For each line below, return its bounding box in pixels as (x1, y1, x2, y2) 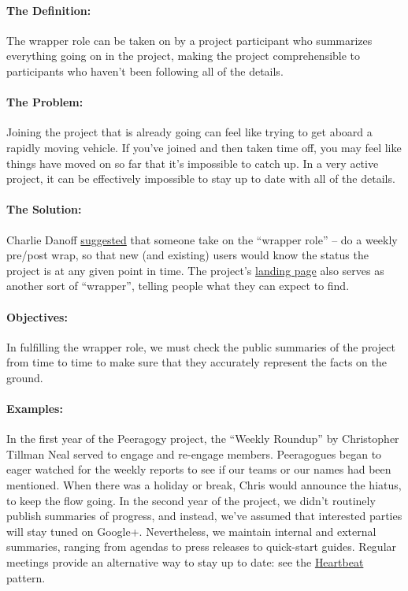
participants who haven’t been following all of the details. (6, 62, 284, 79)
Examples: (6, 400, 63, 417)
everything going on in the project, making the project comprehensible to (6, 47, 361, 64)
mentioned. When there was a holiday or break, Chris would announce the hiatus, (6, 477, 402, 493)
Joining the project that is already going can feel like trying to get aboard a (6, 124, 373, 140)
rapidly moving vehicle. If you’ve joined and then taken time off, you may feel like (6, 139, 402, 155)
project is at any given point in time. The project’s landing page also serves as (6, 262, 384, 278)
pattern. (6, 569, 46, 585)
